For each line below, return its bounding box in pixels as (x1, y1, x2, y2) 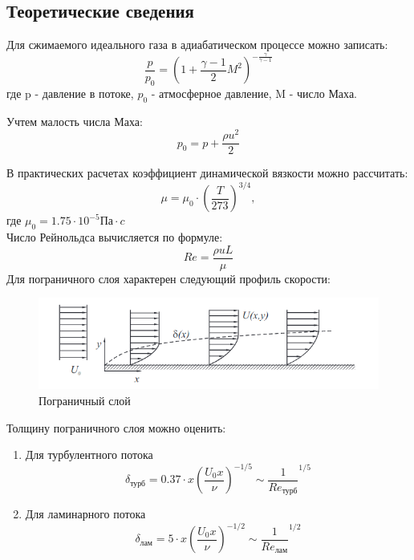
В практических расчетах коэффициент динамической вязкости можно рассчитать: (6, 164, 408, 181)
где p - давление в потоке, (6, 84, 134, 101)
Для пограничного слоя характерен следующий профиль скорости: (6, 270, 331, 286)
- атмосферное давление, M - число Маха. (151, 84, 357, 101)
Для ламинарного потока (25, 505, 146, 522)
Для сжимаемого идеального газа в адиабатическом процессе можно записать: (6, 36, 388, 53)
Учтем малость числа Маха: (6, 112, 143, 129)
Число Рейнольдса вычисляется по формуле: (6, 229, 223, 246)
